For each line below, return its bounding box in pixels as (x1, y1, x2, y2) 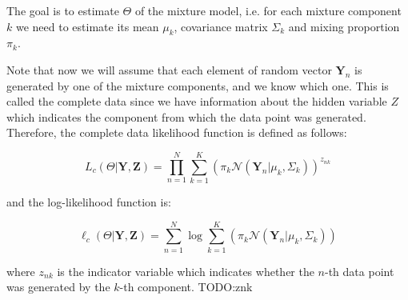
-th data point (325, 262, 394, 279)
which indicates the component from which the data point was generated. (6, 108, 366, 125)
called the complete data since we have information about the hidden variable (6, 93, 387, 110)
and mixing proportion (288, 18, 400, 34)
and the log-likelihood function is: (6, 194, 171, 210)
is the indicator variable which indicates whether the (57, 262, 314, 279)
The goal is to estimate (6, 2, 119, 18)
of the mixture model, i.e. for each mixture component (134, 2, 402, 18)
